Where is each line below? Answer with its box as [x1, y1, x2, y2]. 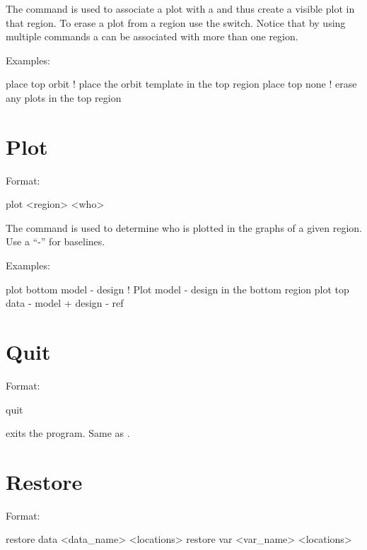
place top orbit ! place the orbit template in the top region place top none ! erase [6, 76, 357, 91]
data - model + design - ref [6, 296, 124, 310]
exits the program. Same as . [6, 426, 130, 440]
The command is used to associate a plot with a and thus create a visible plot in [6, 1, 355, 16]
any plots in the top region [6, 90, 122, 105]
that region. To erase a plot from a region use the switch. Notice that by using [6, 15, 346, 30]
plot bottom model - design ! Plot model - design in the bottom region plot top [6, 281, 349, 296]
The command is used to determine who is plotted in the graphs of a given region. [6, 220, 363, 235]
